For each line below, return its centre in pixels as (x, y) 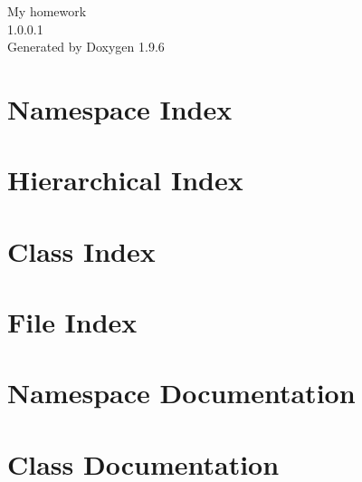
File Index (72, 322)
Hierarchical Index (125, 180)
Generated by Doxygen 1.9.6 (86, 47)
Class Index (81, 251)
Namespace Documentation (181, 393)
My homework (47, 11)
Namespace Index (120, 108)
